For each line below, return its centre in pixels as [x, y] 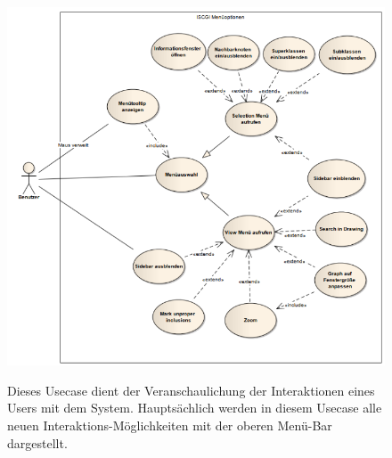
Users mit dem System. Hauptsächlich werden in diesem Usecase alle [195, 408]
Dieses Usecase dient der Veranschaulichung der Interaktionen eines [191, 390]
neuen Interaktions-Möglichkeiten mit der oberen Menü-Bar [170, 425]
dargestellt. [37, 442]
